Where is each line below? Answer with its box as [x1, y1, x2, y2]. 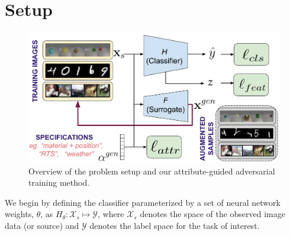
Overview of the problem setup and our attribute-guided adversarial [28, 164, 275, 177]
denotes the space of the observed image [140, 208, 285, 220]
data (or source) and [5, 219, 79, 231]
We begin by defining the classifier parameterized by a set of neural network [5, 196, 281, 208]
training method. [28, 176, 90, 189]
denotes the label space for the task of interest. [89, 219, 260, 231]
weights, [5, 208, 34, 220]
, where [98, 208, 124, 220]
